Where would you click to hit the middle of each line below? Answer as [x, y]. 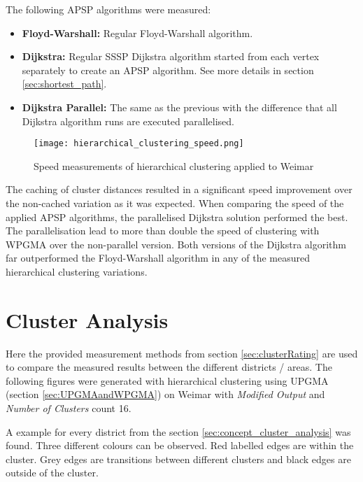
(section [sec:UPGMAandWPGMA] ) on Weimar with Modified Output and [165, 394]
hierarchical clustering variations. [77, 271]
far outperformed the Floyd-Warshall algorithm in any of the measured [158, 258]
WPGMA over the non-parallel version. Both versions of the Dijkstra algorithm [176, 244]
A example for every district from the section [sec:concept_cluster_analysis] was [178, 431]
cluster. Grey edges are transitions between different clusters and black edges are [178, 459]
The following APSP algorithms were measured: [108, 9]
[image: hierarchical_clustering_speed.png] [139, 144]
